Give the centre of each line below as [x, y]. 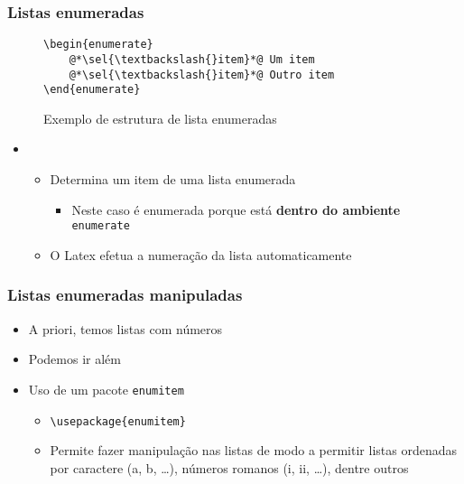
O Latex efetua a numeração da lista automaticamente [201, 254]
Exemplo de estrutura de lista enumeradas [160, 118]
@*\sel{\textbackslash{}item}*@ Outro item [202, 74]
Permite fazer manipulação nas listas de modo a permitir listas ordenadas [253, 450]
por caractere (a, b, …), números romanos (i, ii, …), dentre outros [229, 467]
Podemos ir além [74, 359]
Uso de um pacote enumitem [106, 389]
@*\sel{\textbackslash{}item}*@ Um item [192, 59]
